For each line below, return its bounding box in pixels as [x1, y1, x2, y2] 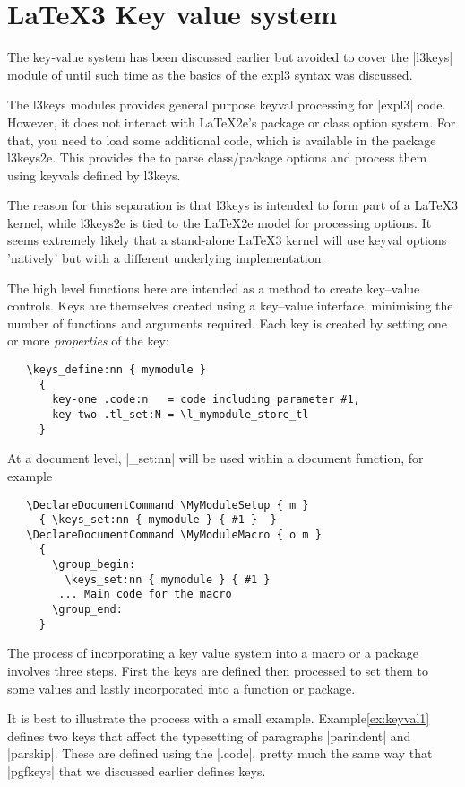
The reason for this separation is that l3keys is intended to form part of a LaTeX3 [7, 196, 458, 214]
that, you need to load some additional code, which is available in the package [7, 130, 436, 149]
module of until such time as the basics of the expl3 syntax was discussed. [7, 65, 413, 83]
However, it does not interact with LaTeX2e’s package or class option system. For [7, 112, 456, 131]
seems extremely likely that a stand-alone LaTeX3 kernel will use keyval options [7, 231, 447, 249]
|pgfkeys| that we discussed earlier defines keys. [7, 761, 266, 780]
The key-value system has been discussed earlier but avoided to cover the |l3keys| [7, 48, 453, 66]
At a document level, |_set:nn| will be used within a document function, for [7, 449, 424, 468]
